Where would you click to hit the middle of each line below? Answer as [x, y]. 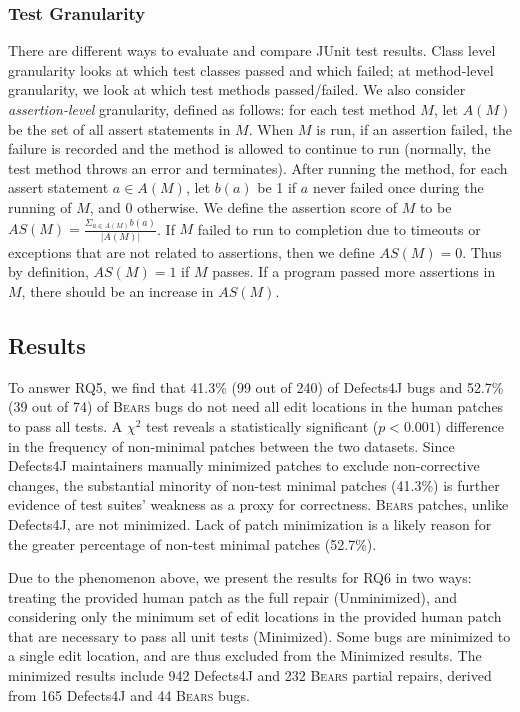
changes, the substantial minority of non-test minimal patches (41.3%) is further [254, 484]
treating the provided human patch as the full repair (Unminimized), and [233, 596]
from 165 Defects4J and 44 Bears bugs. [129, 694]
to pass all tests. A [65, 425]
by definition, [48, 271]
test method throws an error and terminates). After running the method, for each [258, 167]
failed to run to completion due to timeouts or [339, 228]
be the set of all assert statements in [119, 128]
